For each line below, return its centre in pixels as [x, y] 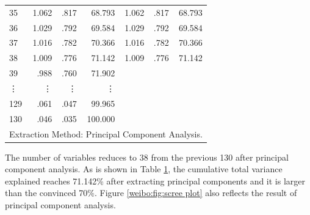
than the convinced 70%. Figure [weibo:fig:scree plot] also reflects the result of [151, 193]
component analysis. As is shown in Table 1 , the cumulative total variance [144, 169]
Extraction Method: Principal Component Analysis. [106, 133]
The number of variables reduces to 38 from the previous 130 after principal [147, 157]
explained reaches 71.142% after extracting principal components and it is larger [155, 180]
